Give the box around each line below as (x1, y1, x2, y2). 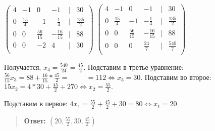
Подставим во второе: (144, 71, 211, 82)
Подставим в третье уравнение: (87, 61, 184, 72)
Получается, (4, 61, 41, 72)
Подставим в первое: (4, 98, 68, 109)
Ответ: (24, 115, 46, 126)
